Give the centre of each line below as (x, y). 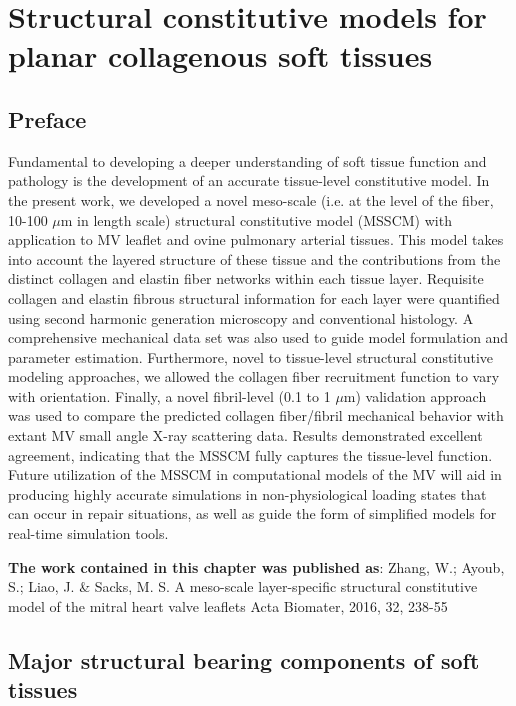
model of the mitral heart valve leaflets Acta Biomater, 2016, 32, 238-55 (228, 605)
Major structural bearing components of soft (244, 659)
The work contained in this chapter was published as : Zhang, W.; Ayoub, (256, 566)
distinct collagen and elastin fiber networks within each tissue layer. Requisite (246, 278)
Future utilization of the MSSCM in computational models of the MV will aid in (255, 474)
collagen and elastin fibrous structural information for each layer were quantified (254, 297)
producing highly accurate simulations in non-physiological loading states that (247, 493)
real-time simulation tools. (88, 533)
